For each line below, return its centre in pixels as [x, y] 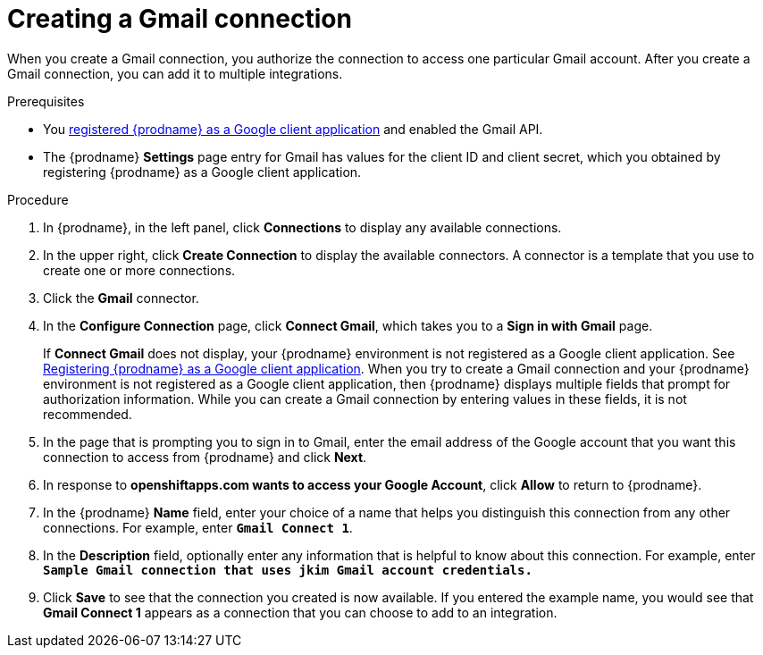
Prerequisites [46, 101]
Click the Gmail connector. [121, 298]
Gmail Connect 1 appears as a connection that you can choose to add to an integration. [300, 612]
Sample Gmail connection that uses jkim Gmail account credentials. [288, 570]
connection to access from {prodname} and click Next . [205, 457]
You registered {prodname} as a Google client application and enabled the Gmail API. [293, 129]
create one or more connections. [139, 270]
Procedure [38, 199]
